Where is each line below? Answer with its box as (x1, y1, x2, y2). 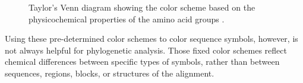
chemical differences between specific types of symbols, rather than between (5, 55, 280, 68)
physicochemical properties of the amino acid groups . (29, 12, 225, 25)
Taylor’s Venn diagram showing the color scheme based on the (29, 1, 255, 13)
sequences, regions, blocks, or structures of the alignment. (5, 67, 214, 79)
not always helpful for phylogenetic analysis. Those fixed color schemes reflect (5, 44, 287, 56)
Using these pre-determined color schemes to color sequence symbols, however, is (5, 32, 298, 45)
